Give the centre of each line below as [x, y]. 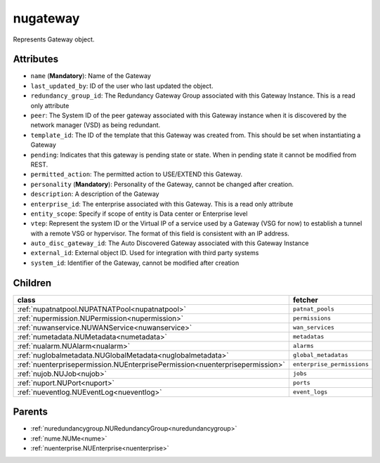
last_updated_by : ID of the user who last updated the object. [122, 86]
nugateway [46, 18]
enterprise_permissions [330, 364]
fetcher [306, 300]
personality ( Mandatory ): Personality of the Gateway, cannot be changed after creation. [162, 184]
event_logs [310, 392]
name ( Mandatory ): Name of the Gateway [91, 76]
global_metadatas [320, 355]
